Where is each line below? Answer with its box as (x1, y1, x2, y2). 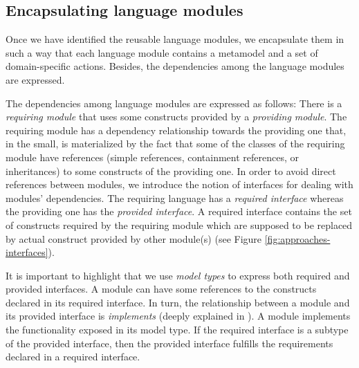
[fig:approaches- (264, 231, 331, 246)
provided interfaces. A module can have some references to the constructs (6, 282, 317, 296)
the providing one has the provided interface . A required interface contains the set (6, 204, 352, 219)
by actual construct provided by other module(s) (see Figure (6, 231, 262, 246)
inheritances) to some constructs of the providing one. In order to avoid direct (6, 163, 336, 178)
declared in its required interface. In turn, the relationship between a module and (6, 295, 350, 309)
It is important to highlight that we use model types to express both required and (6, 268, 350, 282)
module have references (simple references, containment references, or (6, 149, 300, 164)
